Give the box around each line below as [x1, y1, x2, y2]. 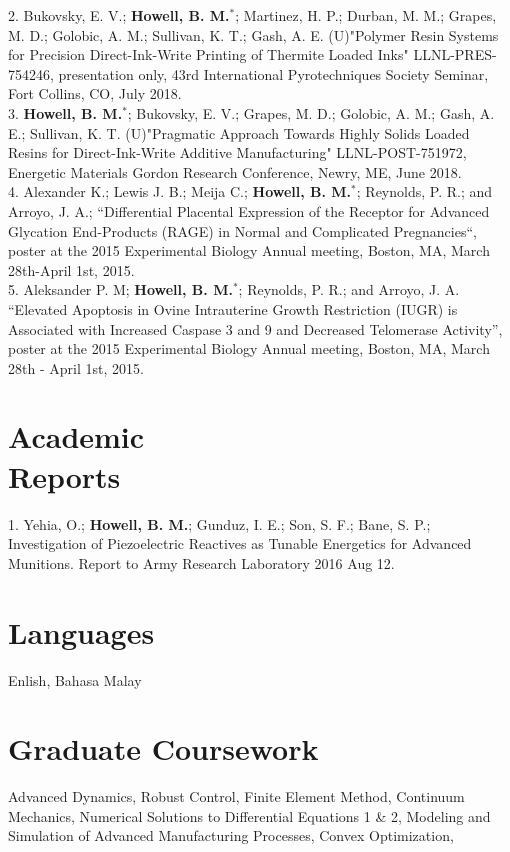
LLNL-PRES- [413, 44, 497, 65]
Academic [8, 416, 145, 457]
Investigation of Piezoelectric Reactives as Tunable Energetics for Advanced [8, 533, 472, 554]
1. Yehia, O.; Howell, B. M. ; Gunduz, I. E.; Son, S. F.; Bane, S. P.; [8, 513, 431, 534]
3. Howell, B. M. [8, 102, 123, 123]
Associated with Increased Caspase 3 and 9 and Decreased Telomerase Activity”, [8, 318, 503, 339]
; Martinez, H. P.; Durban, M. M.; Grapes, [235, 5, 497, 25]
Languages [8, 611, 155, 652]
